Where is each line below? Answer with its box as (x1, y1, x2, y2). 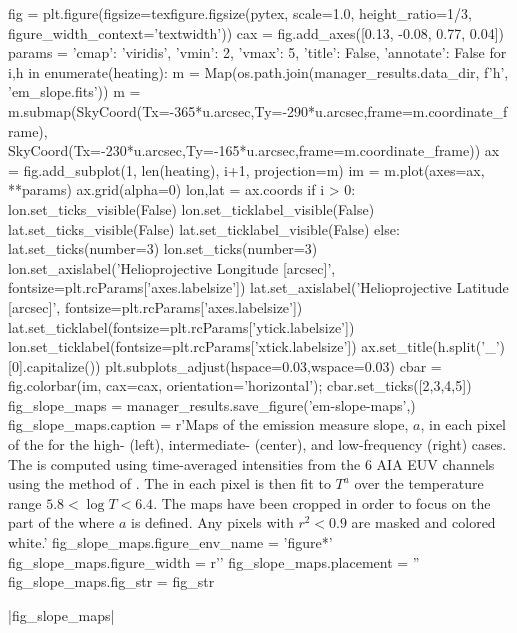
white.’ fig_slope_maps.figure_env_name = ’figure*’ (8, 532, 333, 553)
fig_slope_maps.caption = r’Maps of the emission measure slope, (8, 414, 409, 435)
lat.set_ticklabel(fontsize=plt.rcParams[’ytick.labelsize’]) (8, 316, 355, 337)
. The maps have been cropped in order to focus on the (153, 492, 491, 513)
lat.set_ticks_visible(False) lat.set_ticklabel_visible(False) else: (8, 218, 400, 239)
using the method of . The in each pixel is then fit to (8, 473, 331, 494)
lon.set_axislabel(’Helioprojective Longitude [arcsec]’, (8, 257, 336, 278)
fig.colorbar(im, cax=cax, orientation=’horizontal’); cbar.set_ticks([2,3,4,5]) (8, 375, 472, 396)
